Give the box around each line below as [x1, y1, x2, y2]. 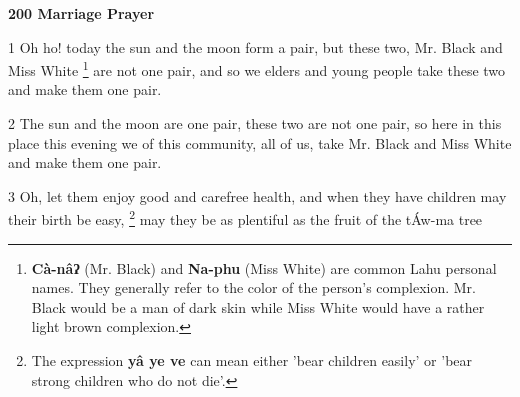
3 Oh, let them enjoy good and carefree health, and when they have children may [8, 185, 507, 206]
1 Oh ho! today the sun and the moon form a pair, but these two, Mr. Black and [8, 36, 503, 57]
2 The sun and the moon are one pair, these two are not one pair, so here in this [8, 113, 502, 134]
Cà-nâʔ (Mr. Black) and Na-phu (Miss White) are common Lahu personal [31, 257, 497, 278]
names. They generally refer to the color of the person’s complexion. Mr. [31, 277, 476, 298]
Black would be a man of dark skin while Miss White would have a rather [31, 296, 485, 317]
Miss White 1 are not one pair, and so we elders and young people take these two [8, 57, 506, 80]
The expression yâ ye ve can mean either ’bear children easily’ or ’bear [31, 350, 473, 371]
